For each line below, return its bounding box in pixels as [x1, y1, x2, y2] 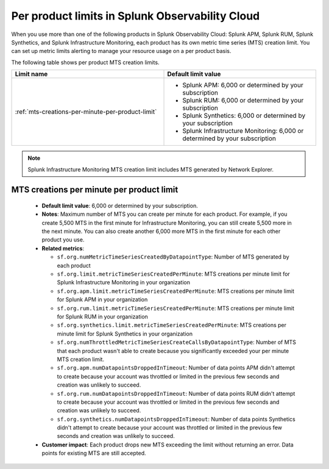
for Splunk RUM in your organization [57, 313, 149, 320]
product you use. [41, 236, 85, 243]
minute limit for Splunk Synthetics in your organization [57, 330, 193, 337]
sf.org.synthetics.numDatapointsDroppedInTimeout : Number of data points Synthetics [57, 415, 295, 423]
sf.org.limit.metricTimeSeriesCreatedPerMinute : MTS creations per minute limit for [57, 270, 291, 277]
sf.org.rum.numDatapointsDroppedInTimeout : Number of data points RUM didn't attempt [57, 390, 295, 397]
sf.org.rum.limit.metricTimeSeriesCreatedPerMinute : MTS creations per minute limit [57, 304, 295, 312]
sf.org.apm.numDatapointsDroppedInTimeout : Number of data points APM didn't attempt [57, 364, 295, 371]
